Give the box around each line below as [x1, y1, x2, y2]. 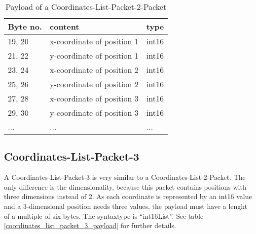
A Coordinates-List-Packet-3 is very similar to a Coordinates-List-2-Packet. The [4, 172, 246, 182]
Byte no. [8, 21, 42, 32]
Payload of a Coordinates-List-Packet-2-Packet [5, 1, 167, 12]
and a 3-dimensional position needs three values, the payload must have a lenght [4, 201, 248, 211]
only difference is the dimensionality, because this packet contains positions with [4, 181, 247, 192]
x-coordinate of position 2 [50, 64, 139, 75]
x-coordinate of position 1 [50, 35, 139, 47]
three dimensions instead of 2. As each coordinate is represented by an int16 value [4, 191, 252, 201]
